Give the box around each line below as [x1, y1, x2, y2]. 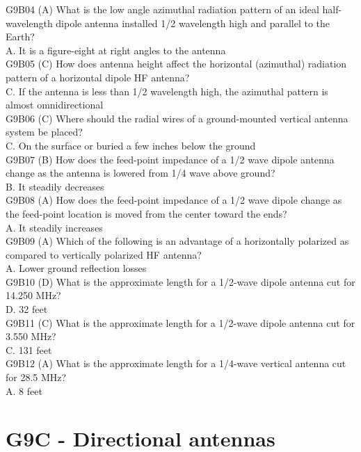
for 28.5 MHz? [6, 370, 67, 385]
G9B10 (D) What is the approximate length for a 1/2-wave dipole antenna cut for [6, 274, 355, 289]
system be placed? [6, 124, 83, 139]
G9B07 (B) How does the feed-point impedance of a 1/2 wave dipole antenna [6, 152, 335, 166]
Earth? [6, 29, 35, 44]
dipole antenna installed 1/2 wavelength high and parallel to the [56, 15, 330, 30]
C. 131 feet [6, 342, 52, 357]
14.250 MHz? [6, 288, 61, 302]
